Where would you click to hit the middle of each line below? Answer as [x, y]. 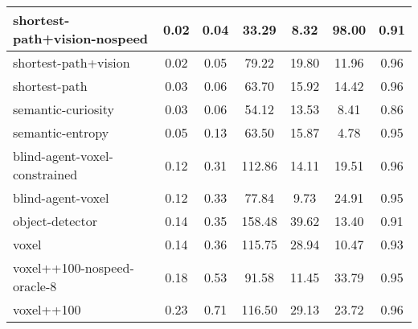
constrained [45, 174]
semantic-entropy [61, 132]
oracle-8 [35, 286]
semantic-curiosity [64, 109]
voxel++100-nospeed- [74, 267]
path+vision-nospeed [81, 38]
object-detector [55, 221]
